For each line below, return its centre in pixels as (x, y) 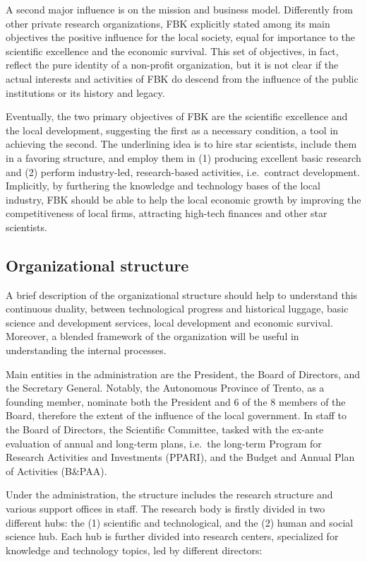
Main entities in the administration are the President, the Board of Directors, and (183, 374)
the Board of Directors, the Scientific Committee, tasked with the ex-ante (165, 429)
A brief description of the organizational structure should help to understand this (182, 294)
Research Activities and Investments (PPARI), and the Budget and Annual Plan (180, 457)
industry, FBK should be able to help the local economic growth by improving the (183, 199)
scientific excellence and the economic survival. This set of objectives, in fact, (172, 51)
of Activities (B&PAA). (56, 470)
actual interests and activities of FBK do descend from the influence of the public (182, 78)
